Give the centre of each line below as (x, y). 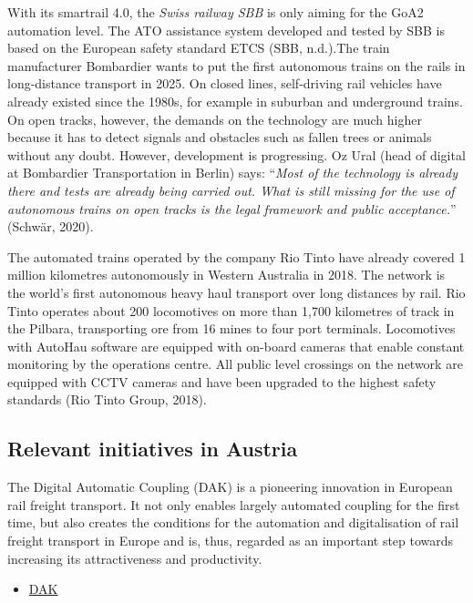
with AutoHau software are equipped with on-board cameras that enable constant (236, 346)
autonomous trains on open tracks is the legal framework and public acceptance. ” (232, 208)
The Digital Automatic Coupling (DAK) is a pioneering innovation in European (230, 487)
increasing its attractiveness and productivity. (135, 558)
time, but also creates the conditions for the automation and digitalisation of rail (233, 522)
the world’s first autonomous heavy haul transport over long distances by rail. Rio (236, 292)
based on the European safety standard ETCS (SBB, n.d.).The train (199, 48)
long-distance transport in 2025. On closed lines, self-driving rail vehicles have (225, 83)
